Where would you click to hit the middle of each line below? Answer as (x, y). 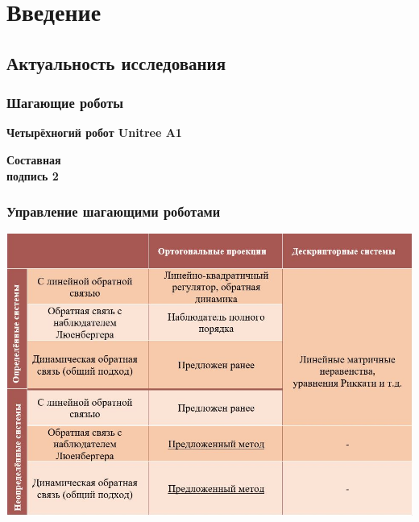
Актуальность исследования (116, 62)
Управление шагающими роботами (114, 211)
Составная (34, 159)
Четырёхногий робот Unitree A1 (94, 133)
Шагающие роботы (65, 103)
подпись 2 (33, 175)
